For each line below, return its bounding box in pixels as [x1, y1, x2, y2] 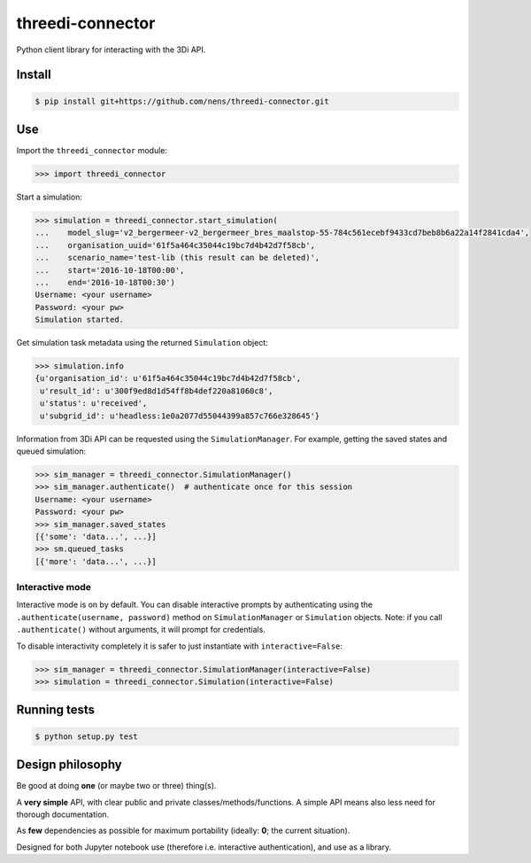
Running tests [16, 703, 96, 718]
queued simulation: [16, 446, 87, 456]
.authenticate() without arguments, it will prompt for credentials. [16, 625, 265, 635]
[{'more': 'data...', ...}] [35, 556, 157, 566]
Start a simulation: [16, 191, 83, 203]
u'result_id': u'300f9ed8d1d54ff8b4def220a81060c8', [40, 385, 273, 396]
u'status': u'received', [40, 399, 148, 408]
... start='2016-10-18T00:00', [35, 265, 185, 275]
